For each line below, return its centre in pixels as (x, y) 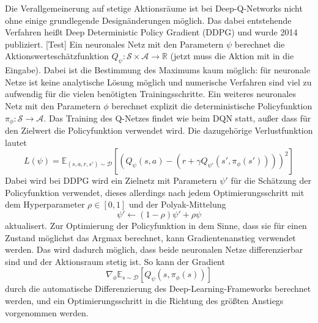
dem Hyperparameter (45, 204)
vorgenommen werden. (47, 312)
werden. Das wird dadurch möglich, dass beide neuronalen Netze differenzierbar (154, 249)
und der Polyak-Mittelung (177, 204)
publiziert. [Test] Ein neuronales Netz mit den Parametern (114, 44)
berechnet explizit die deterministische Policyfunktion (212, 105)
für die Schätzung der (271, 180)
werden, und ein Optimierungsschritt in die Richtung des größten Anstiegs (144, 300)
